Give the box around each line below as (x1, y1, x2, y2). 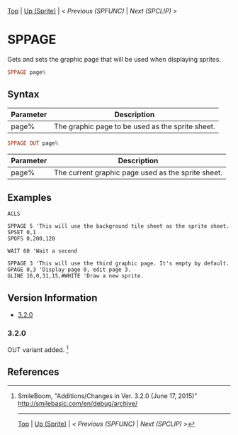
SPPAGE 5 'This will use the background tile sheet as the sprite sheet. (7, 223, 230, 230)
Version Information (7, 292, 98, 304)
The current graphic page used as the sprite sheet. (53, 167, 223, 177)
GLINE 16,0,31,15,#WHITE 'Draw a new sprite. (7, 272, 144, 280)
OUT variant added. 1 (7, 344, 69, 354)
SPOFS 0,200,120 (7, 235, 55, 243)
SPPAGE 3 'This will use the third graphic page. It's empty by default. (7, 260, 230, 268)
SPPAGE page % (7, 68, 46, 76)
